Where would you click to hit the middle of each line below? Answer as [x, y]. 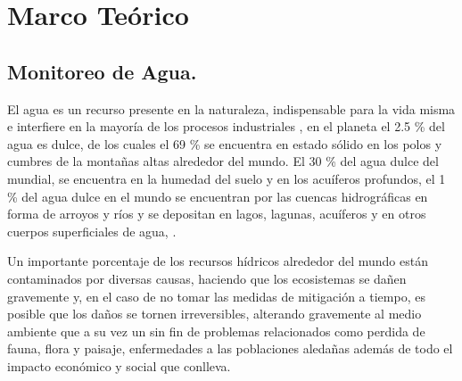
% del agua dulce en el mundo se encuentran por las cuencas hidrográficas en [218, 196]
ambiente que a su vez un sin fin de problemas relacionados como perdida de [216, 331]
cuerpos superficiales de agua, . [92, 231]
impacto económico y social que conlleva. [119, 365]
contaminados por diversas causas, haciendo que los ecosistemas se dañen [207, 278]
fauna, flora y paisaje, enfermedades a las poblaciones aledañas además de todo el [230, 348]
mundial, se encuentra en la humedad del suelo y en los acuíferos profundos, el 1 [227, 178]
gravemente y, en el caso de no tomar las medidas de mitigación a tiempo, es [216, 296]
